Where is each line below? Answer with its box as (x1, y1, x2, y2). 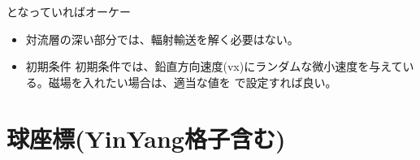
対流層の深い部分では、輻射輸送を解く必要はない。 (25, 30, 299, 47)
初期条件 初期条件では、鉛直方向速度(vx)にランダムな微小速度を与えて (25, 58, 403, 75)
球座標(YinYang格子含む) (6, 121, 286, 154)
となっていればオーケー (6, 3, 131, 19)
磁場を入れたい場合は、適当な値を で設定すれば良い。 (48, 73, 337, 90)
